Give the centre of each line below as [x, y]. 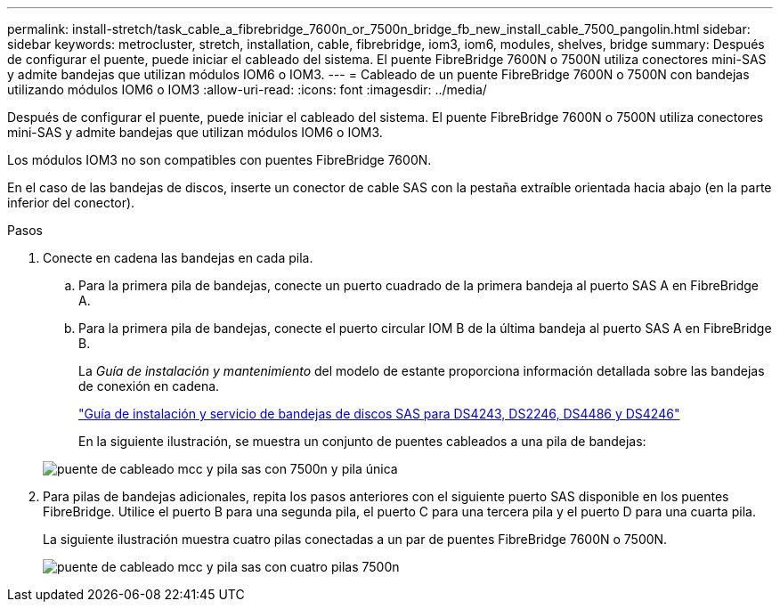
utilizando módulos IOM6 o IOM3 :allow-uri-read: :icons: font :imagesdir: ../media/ [247, 89]
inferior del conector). [71, 203]
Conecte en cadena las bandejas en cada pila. [178, 258]
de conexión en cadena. [149, 386]
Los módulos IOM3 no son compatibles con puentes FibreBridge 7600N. [219, 160]
